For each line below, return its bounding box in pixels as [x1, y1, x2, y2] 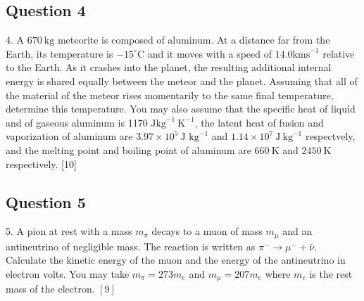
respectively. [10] [6, 156, 77, 171]
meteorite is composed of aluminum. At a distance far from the [57, 32, 330, 47]
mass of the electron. [6, 281, 95, 296]
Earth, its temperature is [6, 46, 113, 60]
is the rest [309, 266, 353, 281]
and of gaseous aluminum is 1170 [6, 115, 148, 129]
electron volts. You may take [6, 266, 130, 281]
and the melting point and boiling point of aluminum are [6, 142, 251, 157]
